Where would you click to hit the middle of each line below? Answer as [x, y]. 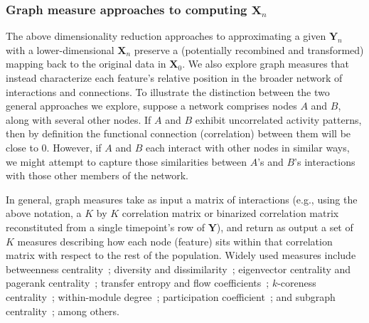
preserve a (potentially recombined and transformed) [249, 49]
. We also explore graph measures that [266, 64]
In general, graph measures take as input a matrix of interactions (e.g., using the [182, 199]
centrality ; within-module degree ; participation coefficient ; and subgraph [171, 296]
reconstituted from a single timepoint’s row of [105, 227]
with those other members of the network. [97, 175]
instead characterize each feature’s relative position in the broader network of [174, 78]
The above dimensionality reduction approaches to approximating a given [166, 36]
